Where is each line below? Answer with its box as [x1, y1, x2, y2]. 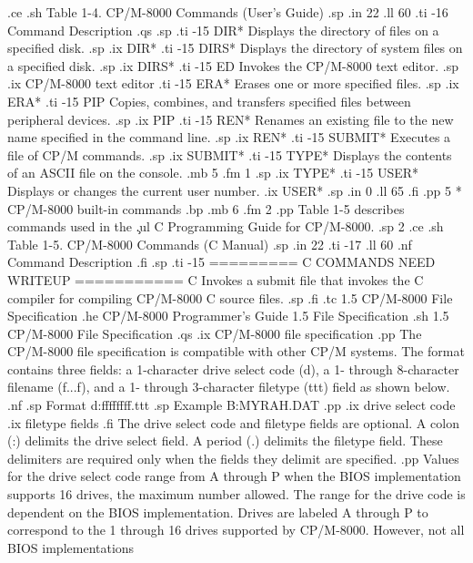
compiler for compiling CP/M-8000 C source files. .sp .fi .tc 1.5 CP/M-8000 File [7, 288, 453, 307]
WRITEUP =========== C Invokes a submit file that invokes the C [7, 270, 424, 289]
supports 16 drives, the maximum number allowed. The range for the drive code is [7, 485, 466, 504]
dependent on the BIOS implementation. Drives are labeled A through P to [7, 502, 428, 521]
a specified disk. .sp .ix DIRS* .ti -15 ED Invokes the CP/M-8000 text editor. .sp [7, 56, 459, 75]
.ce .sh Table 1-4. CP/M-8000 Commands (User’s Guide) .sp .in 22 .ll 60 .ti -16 [7, 3, 448, 21]
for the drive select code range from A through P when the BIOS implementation [7, 466, 461, 486]
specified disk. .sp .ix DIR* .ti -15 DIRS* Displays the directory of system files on [7, 38, 463, 57]
